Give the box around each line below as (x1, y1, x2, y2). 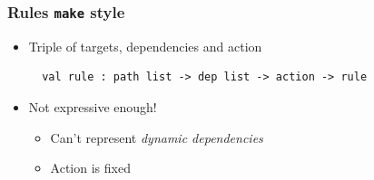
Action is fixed (50, 158, 131, 177)
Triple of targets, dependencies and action (28, 36, 262, 55)
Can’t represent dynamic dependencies (50, 128, 263, 147)
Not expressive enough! (28, 97, 157, 116)
